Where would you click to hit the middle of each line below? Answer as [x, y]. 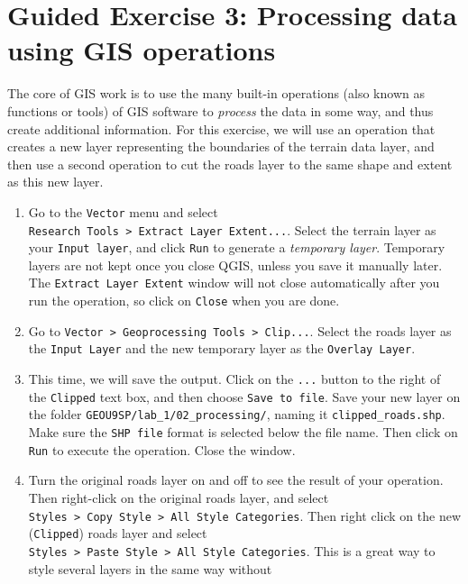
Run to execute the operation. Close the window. [162, 449]
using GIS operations [142, 50]
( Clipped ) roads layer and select [118, 533]
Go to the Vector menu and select [123, 211]
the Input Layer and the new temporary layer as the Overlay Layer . [222, 348]
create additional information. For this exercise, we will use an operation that [221, 128]
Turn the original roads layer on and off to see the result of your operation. [236, 480]
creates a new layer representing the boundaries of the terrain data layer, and [221, 146]
